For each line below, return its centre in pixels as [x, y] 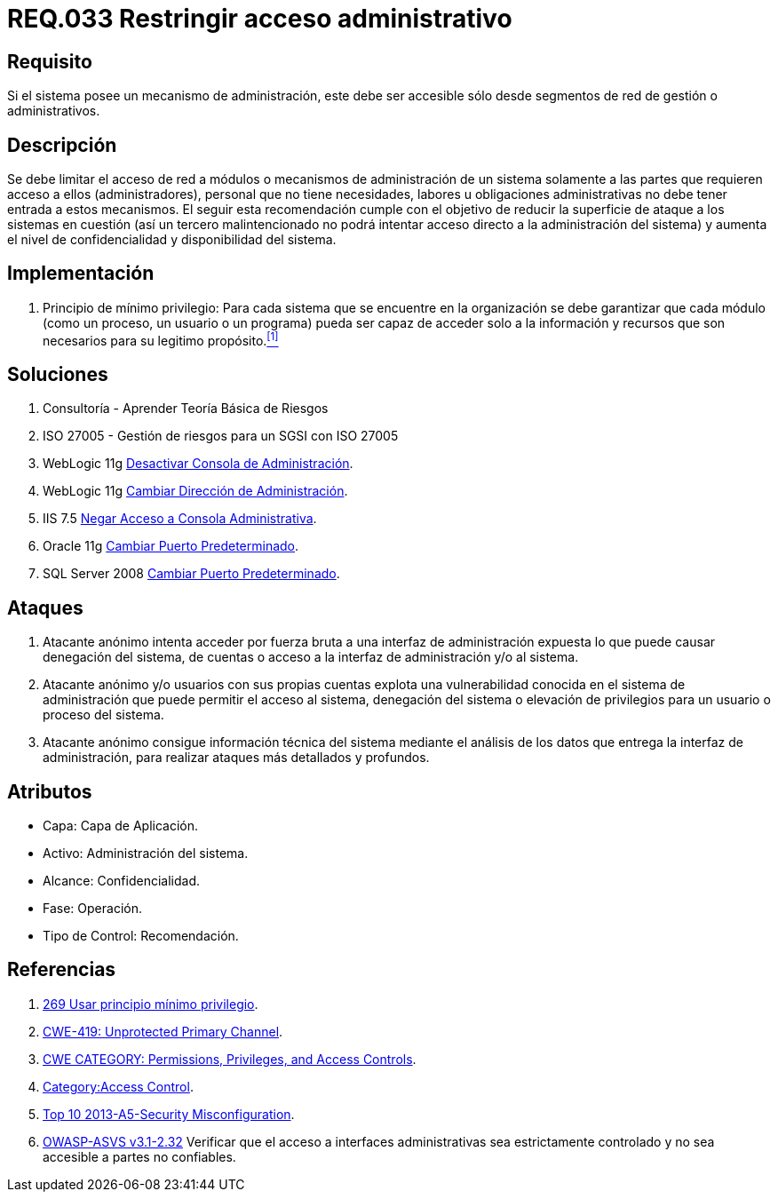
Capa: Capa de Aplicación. [120, 826]
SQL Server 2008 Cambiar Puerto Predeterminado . [191, 574]
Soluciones [58, 374]
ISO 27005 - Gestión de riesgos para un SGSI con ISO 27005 [221, 436]
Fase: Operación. [92, 909]
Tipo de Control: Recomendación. [141, 936]
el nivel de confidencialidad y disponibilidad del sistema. [172, 240]
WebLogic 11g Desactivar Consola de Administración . [198, 464]
